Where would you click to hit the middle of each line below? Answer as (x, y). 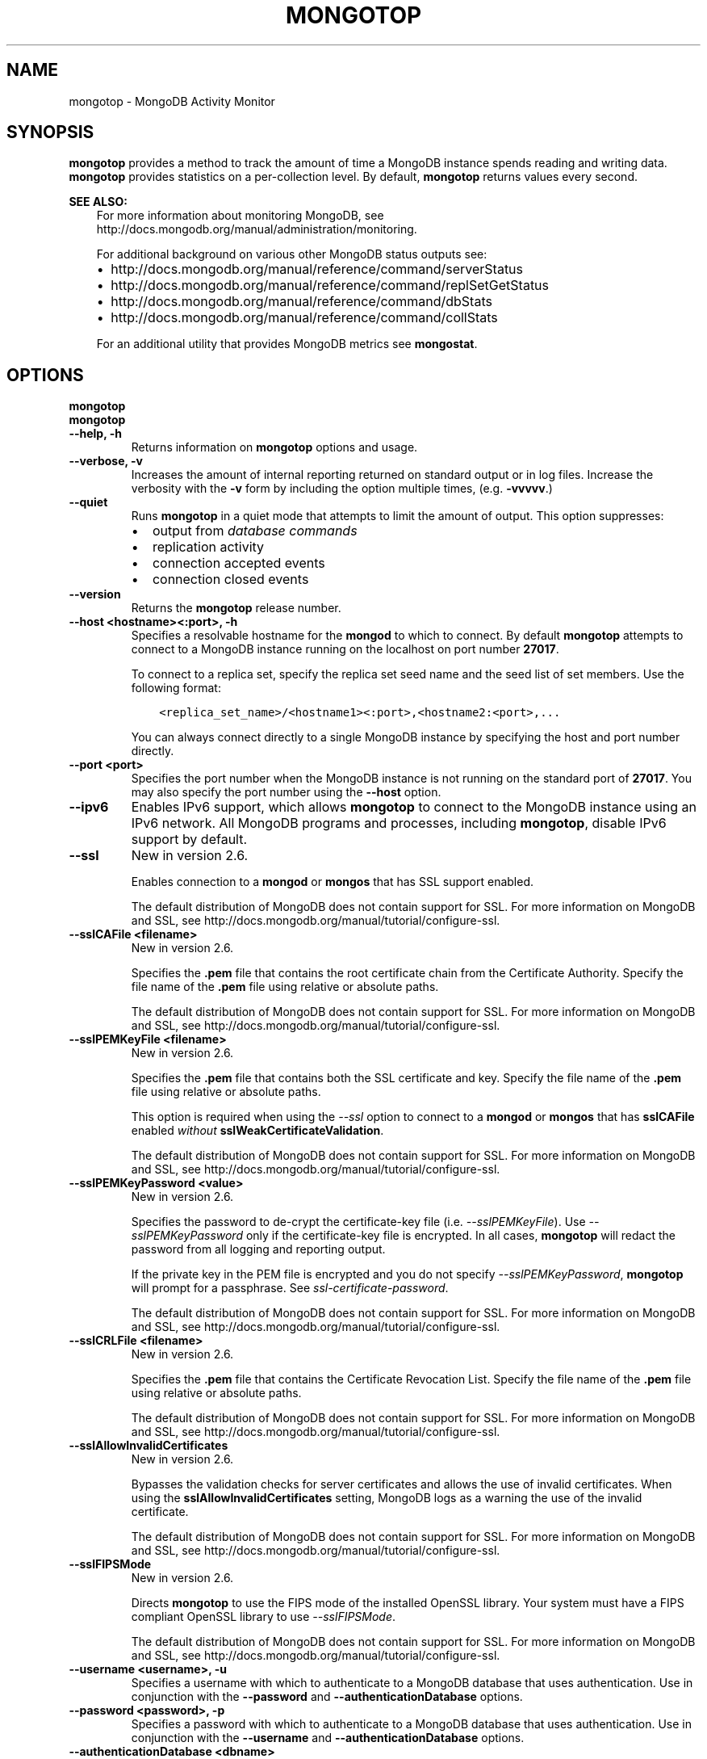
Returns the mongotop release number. (236, 608)
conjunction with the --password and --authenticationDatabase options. (327, 1697)
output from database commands (255, 531)
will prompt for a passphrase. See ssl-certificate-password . (290, 1288)
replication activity (208, 547)
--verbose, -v (106, 461)
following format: (176, 688)
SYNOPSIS (50, 132)
